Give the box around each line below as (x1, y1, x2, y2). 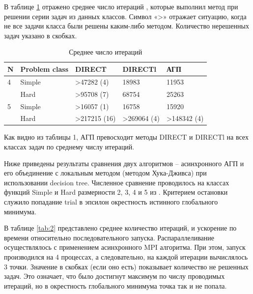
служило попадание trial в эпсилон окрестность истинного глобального (4, 197, 218, 206)
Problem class (20, 63, 69, 74)
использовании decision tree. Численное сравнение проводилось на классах (4, 177, 229, 187)
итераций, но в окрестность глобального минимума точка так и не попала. (4, 280, 227, 291)
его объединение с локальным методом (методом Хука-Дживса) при (4, 168, 207, 178)
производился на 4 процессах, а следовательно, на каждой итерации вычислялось (4, 251, 248, 262)
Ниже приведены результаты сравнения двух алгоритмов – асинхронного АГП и (4, 158, 244, 168)
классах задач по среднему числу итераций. (4, 142, 135, 152)
